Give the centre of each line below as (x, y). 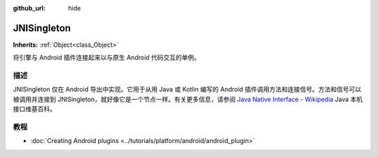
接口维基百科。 (34, 109)
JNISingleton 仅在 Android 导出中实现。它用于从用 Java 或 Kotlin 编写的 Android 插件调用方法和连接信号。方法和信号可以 (187, 89)
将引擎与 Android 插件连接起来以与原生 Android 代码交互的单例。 (107, 58)
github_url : (29, 8)
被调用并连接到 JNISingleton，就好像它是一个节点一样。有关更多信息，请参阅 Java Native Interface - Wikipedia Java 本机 (188, 99)
